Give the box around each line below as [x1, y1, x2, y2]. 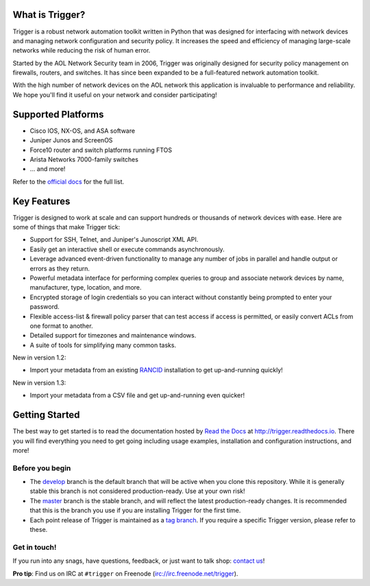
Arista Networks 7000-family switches [29, 155, 138, 164]
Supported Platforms [12, 108, 104, 120]
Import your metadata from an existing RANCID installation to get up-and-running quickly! [29, 366, 284, 374]
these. [29, 526, 48, 534]
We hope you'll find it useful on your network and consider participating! [12, 90, 217, 99]
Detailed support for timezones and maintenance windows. [29, 331, 197, 340]
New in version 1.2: [12, 353, 66, 362]
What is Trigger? [12, 9, 86, 21]
